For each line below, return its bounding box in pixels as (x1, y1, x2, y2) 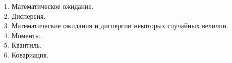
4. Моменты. (4, 30, 42, 40)
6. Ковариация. (4, 49, 49, 60)
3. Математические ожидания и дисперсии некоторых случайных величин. (4, 20, 229, 31)
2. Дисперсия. (4, 10, 46, 21)
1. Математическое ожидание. (4, 1, 94, 11)
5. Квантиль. (4, 40, 42, 50)
